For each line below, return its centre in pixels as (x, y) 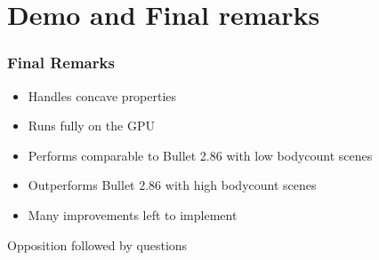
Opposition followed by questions (97, 244)
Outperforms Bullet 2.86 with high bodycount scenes (172, 185)
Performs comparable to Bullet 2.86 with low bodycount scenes (200, 155)
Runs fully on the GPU (91, 126)
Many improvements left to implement (133, 214)
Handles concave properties (102, 95)
